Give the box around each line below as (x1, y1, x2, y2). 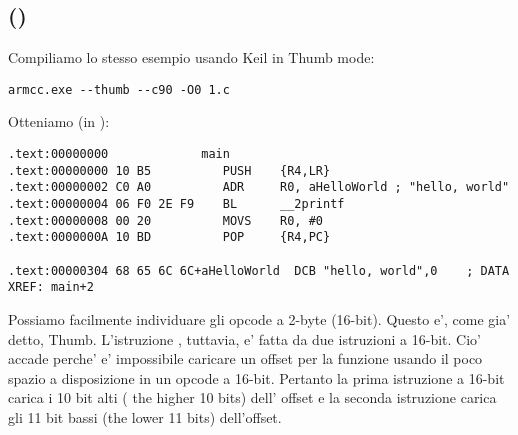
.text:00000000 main (8, 147, 230, 162)
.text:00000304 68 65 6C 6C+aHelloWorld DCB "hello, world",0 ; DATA (8, 263, 510, 278)
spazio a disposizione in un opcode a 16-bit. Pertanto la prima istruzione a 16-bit (8, 367, 505, 388)
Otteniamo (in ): (8, 111, 110, 132)
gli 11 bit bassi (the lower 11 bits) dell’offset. (8, 406, 282, 427)
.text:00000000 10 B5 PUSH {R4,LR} (8, 163, 331, 178)
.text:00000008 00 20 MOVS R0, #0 (8, 213, 323, 228)
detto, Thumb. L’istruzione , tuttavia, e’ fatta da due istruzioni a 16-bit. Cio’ (8, 328, 481, 349)
